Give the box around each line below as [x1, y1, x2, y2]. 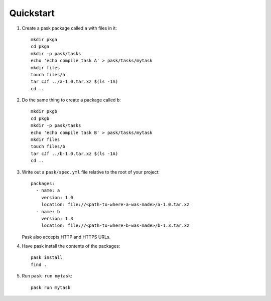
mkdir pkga [31, 37, 58, 42]
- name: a [36, 188, 60, 193]
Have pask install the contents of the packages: [22, 243, 120, 249]
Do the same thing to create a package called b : [22, 97, 121, 103]
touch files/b [31, 143, 65, 149]
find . [31, 261, 47, 267]
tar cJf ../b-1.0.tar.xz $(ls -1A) [31, 150, 118, 157]
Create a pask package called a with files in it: [22, 25, 117, 31]
